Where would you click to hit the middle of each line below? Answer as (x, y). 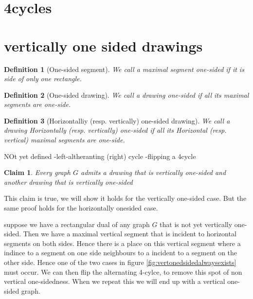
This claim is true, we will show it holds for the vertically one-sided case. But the (125, 198)
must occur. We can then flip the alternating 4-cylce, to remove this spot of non (123, 272)
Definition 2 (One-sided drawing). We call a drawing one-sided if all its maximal (126, 95)
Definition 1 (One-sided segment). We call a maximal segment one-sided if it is (124, 69)
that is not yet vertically (196, 224)
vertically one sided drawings (103, 45)
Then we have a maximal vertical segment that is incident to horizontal (130, 234)
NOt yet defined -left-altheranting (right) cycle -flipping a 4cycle (100, 156)
